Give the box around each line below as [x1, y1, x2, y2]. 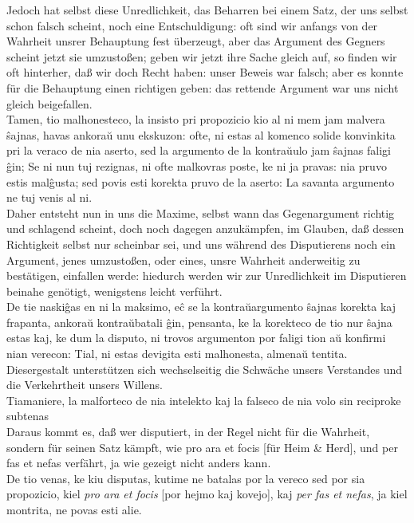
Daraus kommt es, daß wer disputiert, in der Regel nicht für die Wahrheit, [6, 423, 370, 440]
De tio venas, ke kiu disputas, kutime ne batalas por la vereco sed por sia [6, 470, 365, 486]
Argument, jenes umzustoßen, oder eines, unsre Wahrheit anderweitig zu [6, 251, 361, 268]
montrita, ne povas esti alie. [6, 501, 142, 517]
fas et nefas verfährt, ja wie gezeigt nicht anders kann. [6, 454, 271, 471]
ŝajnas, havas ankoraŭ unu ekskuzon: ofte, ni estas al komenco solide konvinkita [6, 126, 396, 143]
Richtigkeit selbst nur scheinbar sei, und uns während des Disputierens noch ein [6, 235, 396, 252]
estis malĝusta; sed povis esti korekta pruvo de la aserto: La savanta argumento [6, 173, 395, 190]
